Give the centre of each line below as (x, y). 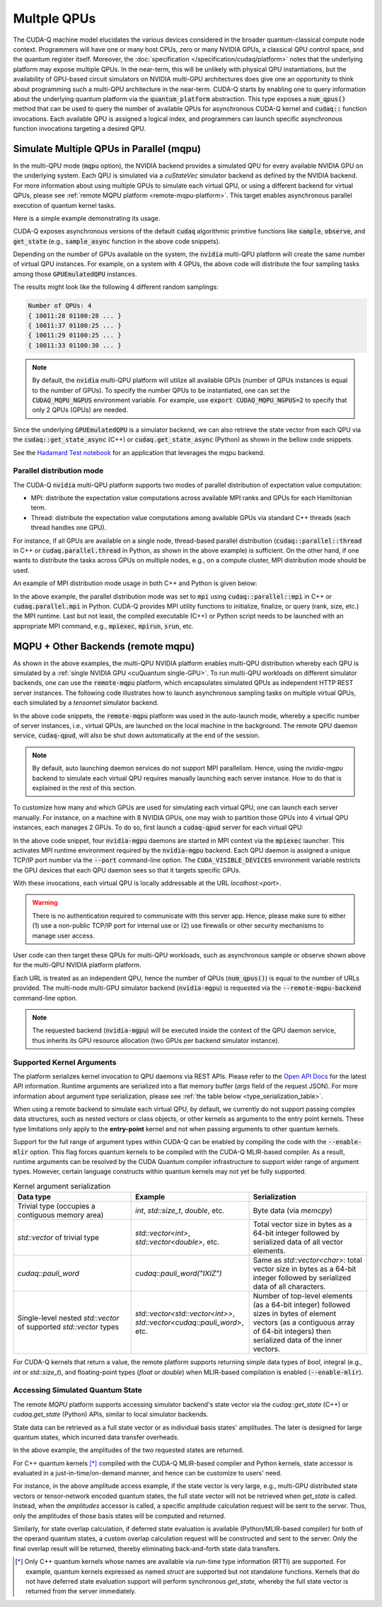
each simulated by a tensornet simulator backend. (86, 703)
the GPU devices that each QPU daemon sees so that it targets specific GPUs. (127, 870)
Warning (45, 903)
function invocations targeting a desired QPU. (80, 129)
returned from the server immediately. (81, 1591)
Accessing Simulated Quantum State (78, 1390)
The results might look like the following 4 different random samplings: (116, 287)
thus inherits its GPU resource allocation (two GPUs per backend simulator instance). (156, 1040)
